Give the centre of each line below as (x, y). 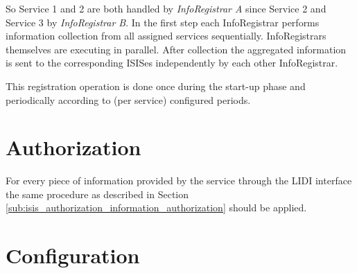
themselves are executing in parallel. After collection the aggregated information (176, 49)
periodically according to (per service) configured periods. (128, 99)
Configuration (73, 255)
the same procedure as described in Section (97, 194)
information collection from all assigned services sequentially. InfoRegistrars (166, 36)
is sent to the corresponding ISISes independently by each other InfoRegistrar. (172, 63)
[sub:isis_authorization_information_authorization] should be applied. (156, 208)
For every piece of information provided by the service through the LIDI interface (179, 180)
